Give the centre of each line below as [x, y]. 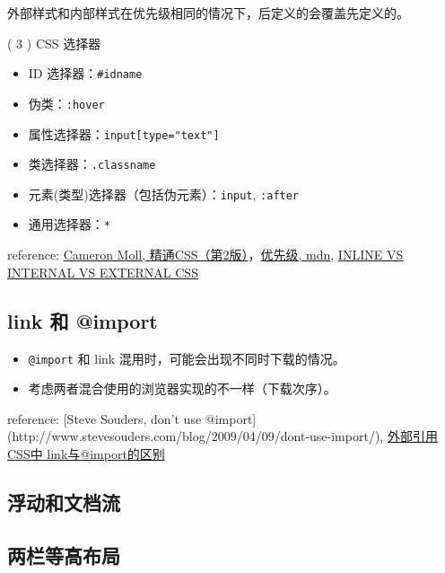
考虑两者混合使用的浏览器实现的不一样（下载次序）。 [182, 388]
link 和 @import [83, 320]
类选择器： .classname [92, 164]
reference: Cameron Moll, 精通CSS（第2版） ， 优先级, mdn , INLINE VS [205, 255]
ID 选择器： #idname [85, 73]
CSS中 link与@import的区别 [86, 453]
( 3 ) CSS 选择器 [54, 43]
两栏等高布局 [64, 555]
